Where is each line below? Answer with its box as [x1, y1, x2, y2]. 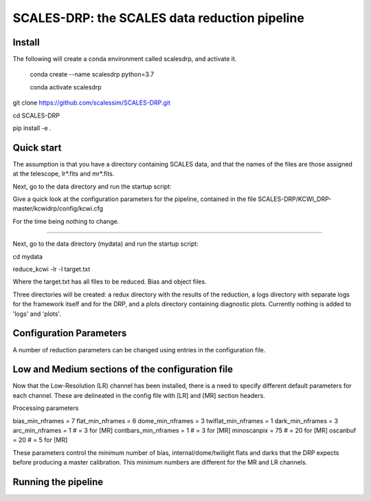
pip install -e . [12, 124, 52, 132]
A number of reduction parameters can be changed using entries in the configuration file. [12, 345, 266, 354]
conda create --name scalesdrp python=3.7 [30, 70, 155, 78]
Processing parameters [12, 404, 79, 412]
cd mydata [12, 252, 43, 261]
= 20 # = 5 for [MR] [12, 436, 68, 444]
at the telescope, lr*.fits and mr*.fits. [12, 169, 115, 178]
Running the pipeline [12, 476, 103, 488]
